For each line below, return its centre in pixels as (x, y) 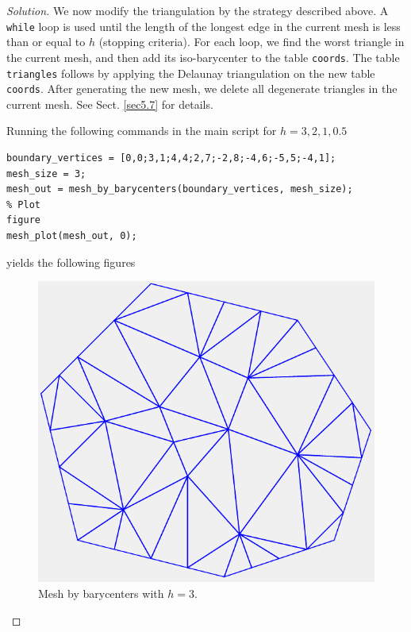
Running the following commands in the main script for (142, 131)
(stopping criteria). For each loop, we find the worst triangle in (252, 42)
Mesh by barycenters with (101, 593)
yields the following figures (71, 262)
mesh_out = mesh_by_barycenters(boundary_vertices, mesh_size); (180, 189)
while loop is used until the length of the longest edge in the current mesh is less (204, 26)
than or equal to (46, 42)
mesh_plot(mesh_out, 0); (72, 235)
